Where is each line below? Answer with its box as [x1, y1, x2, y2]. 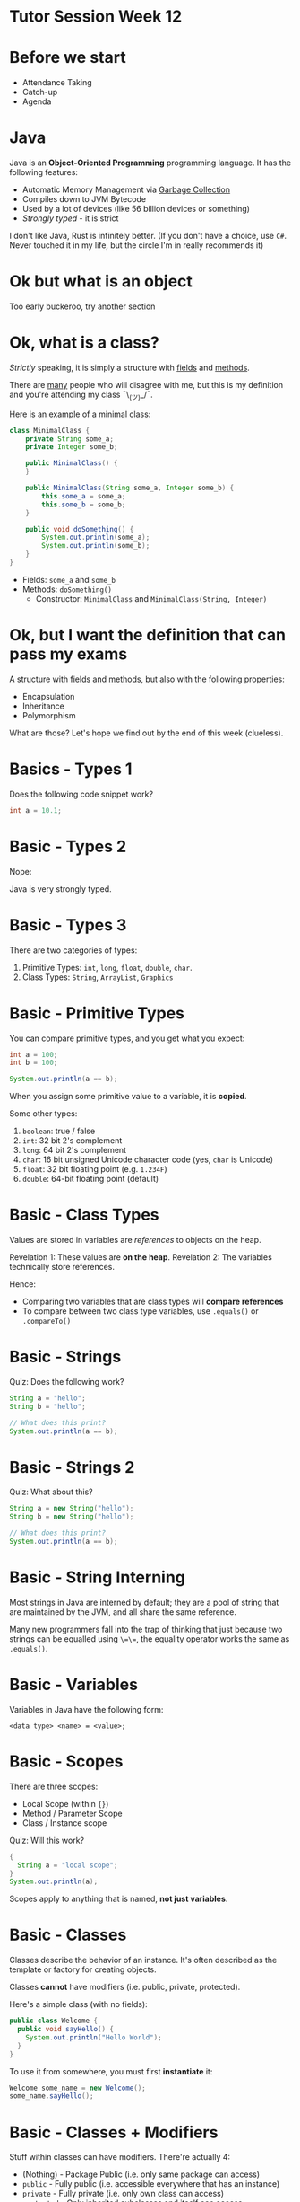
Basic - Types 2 [9, 836, 127, 857]
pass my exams [9, 644, 128, 665]
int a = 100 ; [9, 1050, 58, 1059]
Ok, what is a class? [9, 332, 159, 353]
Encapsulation [21, 691, 75, 701]
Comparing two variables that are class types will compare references [21, 1296, 284, 1308]
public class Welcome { [9, 2016, 99, 2026]
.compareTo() [21, 1317, 72, 1326]
